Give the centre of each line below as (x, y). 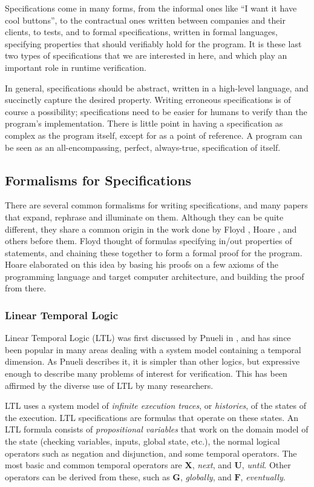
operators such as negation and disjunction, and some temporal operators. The (151, 453)
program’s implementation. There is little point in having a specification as (144, 123)
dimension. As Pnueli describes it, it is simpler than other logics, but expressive (152, 361)
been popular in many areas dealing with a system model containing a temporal (153, 349)
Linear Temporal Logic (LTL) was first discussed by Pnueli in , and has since (148, 338)
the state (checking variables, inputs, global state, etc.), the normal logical (142, 441)
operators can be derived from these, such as (87, 476)
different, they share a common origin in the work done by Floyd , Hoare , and (151, 229)
